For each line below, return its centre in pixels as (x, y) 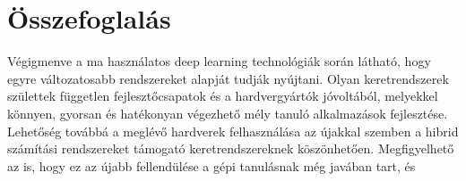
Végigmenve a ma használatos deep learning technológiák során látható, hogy (219, 61)
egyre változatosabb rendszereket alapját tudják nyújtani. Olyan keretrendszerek (228, 78)
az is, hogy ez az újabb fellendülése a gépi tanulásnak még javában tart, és (211, 165)
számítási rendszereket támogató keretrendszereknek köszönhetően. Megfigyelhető (231, 148)
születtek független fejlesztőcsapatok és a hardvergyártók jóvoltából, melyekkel (223, 96)
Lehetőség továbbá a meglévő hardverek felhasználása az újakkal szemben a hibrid (233, 131)
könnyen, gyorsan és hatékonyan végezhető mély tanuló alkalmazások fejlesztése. (228, 113)
